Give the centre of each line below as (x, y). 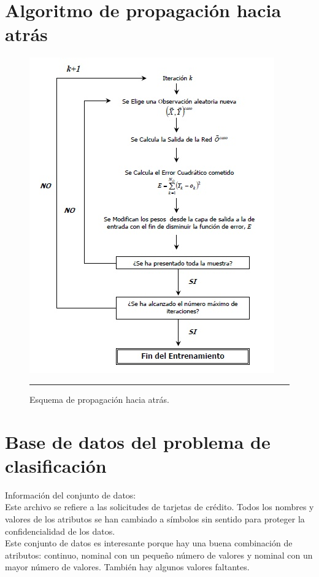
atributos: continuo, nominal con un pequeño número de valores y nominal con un (159, 555)
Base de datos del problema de (138, 441)
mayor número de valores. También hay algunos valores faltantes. (127, 567)
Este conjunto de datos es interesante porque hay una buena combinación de (149, 543)
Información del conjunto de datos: (71, 495)
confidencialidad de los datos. (60, 531)
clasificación (56, 465)
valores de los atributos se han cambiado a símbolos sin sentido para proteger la (155, 519)
